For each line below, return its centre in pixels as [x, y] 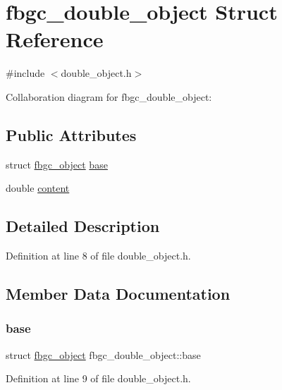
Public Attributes [71, 134]
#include [25, 73]
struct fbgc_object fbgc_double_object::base [103, 354]
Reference [55, 39]
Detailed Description [83, 226]
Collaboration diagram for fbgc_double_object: [109, 96]
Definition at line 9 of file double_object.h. [98, 378]
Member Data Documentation [118, 294]
